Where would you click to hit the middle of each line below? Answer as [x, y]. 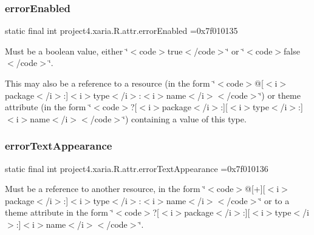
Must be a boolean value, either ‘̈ [67, 51]
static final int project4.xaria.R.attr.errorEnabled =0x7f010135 [121, 31]
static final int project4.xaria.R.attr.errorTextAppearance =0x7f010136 [137, 168]
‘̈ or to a [274, 200]
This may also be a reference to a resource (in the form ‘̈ [110, 83]
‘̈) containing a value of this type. [185, 118]
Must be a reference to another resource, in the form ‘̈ [105, 189]
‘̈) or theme [280, 95]
